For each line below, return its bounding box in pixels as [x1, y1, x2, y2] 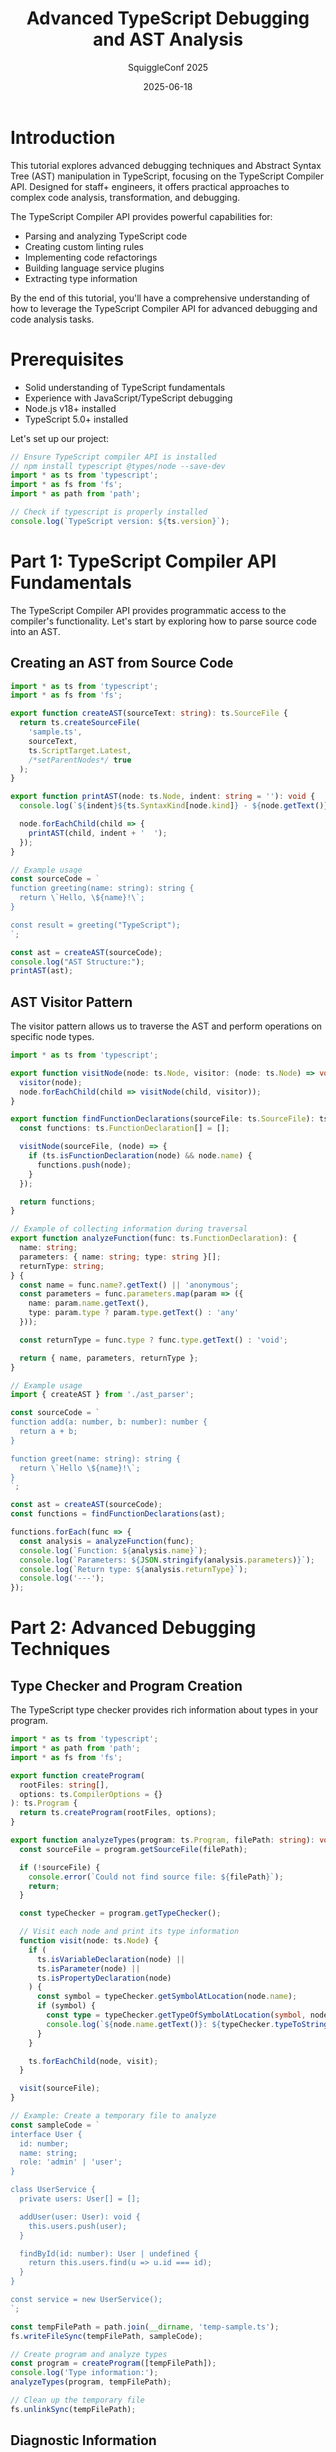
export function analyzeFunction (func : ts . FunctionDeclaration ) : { [10, 1233, 298, 1244]
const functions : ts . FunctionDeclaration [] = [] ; [19, 1123, 230, 1134]
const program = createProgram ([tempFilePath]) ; [10, 2358, 217, 2369]
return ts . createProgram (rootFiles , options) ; [19, 1808, 217, 1818]
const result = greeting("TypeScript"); [10, 920, 182, 930]
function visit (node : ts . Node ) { [19, 1936, 159, 1946]
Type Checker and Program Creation [10, 1677, 243, 1694]
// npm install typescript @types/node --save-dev [10, 461, 226, 471]
